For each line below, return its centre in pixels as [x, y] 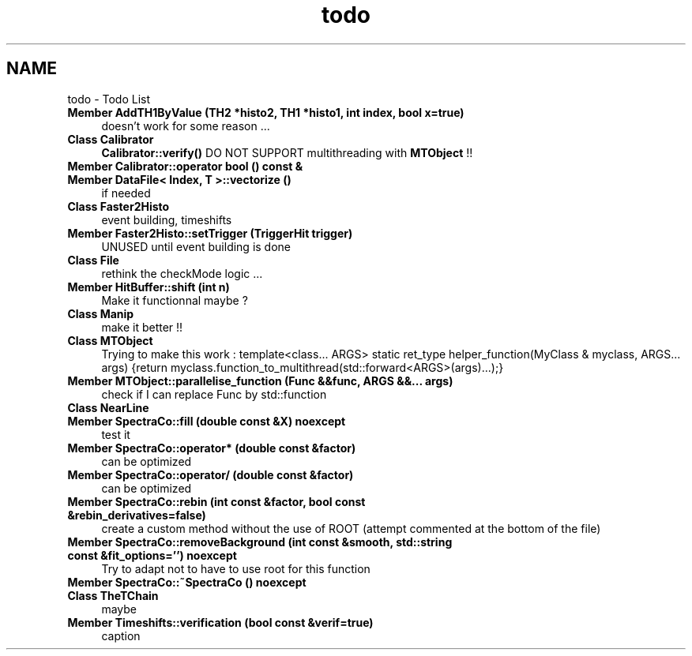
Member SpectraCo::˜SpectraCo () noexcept [187, 582]
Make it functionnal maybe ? [175, 300]
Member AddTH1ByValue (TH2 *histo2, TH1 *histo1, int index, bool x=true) [266, 112]
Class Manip [101, 313]
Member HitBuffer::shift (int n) [149, 287]
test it [116, 434]
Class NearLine [108, 407]
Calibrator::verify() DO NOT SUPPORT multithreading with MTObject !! [287, 152]
